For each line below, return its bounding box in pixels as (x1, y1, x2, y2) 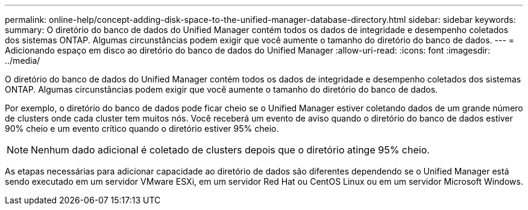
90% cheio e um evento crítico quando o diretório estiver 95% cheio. (5, 123, 279, 134)
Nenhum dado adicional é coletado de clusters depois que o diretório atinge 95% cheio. (31, 144, 430, 156)
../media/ (5, 55, 40, 66)
